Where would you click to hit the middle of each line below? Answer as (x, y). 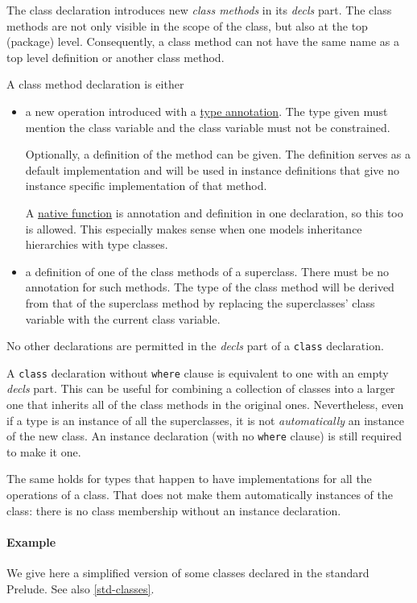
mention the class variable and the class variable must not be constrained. (208, 127)
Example (31, 541)
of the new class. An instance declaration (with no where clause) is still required (204, 436)
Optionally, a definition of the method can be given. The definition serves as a (218, 154)
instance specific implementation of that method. (146, 186)
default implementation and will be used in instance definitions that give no (213, 169)
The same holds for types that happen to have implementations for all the (189, 479)
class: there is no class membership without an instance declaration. (174, 510)
